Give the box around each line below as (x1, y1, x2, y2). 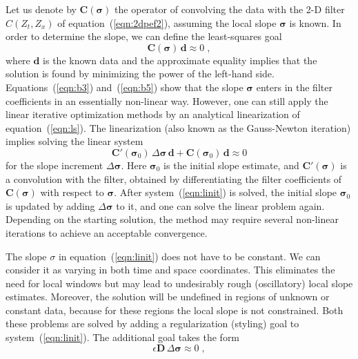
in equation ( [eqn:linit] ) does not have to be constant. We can (58, 249, 321, 263)
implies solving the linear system (6, 134, 143, 148)
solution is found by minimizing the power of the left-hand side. (6, 66, 275, 81)
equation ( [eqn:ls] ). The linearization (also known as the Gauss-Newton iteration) (6, 120, 351, 135)
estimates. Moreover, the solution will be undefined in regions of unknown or (6, 289, 330, 304)
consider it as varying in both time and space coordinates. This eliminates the (6, 262, 335, 277)
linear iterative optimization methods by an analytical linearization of (6, 107, 300, 122)
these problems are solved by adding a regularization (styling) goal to (6, 316, 299, 331)
